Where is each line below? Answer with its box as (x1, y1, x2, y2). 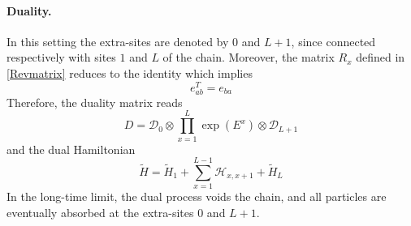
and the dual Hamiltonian (6, 140, 136, 157)
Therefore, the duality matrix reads (6, 93, 183, 110)
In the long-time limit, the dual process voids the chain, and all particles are (6, 188, 387, 205)
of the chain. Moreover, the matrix (162, 49, 335, 66)
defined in (356, 49, 405, 66)
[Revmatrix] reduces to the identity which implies (6, 64, 253, 81)
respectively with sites (6, 49, 116, 66)
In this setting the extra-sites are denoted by (6, 32, 229, 49)
